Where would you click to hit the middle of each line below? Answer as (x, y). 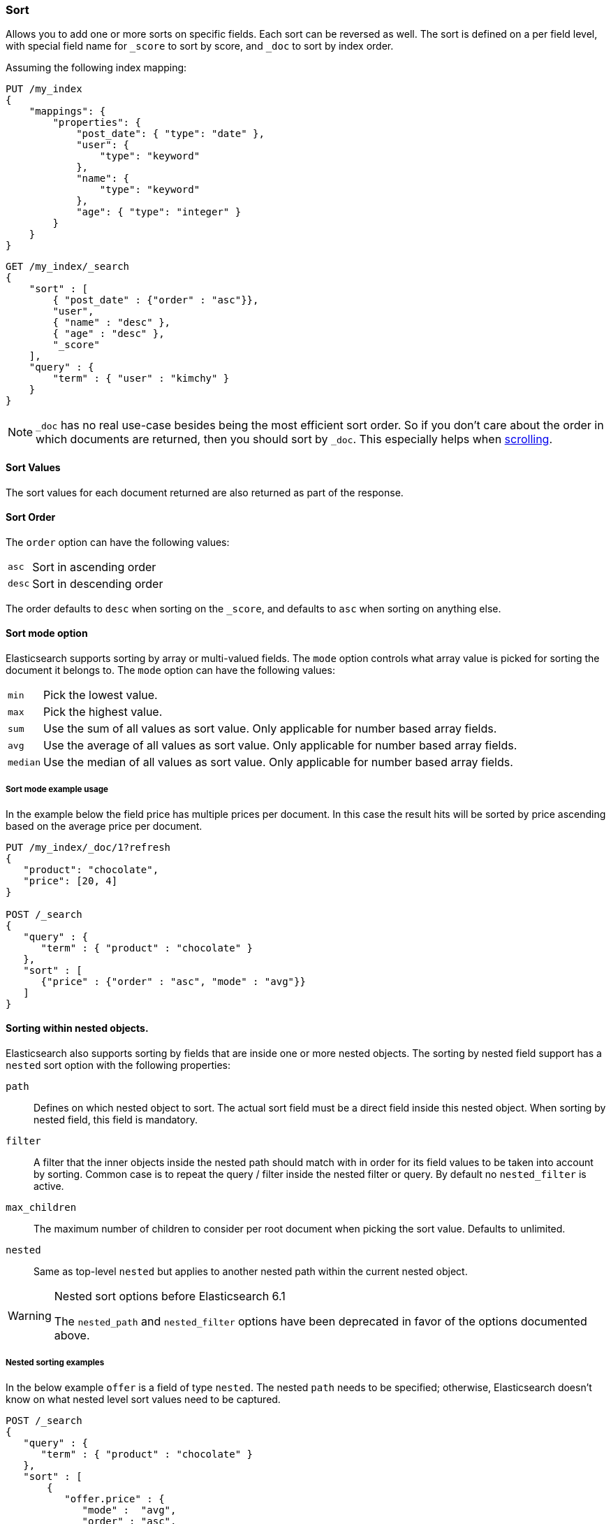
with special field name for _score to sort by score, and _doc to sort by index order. (200, 46)
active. (49, 1186)
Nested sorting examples (55, 1363)
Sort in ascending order (94, 567)
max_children (41, 1208)
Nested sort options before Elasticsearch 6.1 (170, 1296)
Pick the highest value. (103, 712)
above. (72, 1336)
